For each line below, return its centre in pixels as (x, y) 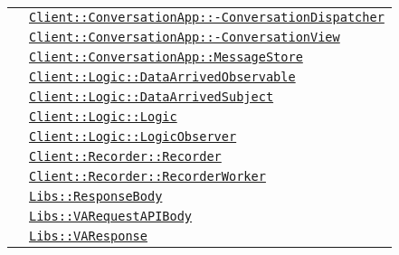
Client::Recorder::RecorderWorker (147, 176)
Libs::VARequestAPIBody (111, 216)
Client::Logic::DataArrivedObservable (162, 77)
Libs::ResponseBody (96, 196)
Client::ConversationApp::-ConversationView (185, 37)
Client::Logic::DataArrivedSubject (152, 97)
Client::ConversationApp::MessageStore (166, 57)
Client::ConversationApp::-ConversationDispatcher (207, 17)
